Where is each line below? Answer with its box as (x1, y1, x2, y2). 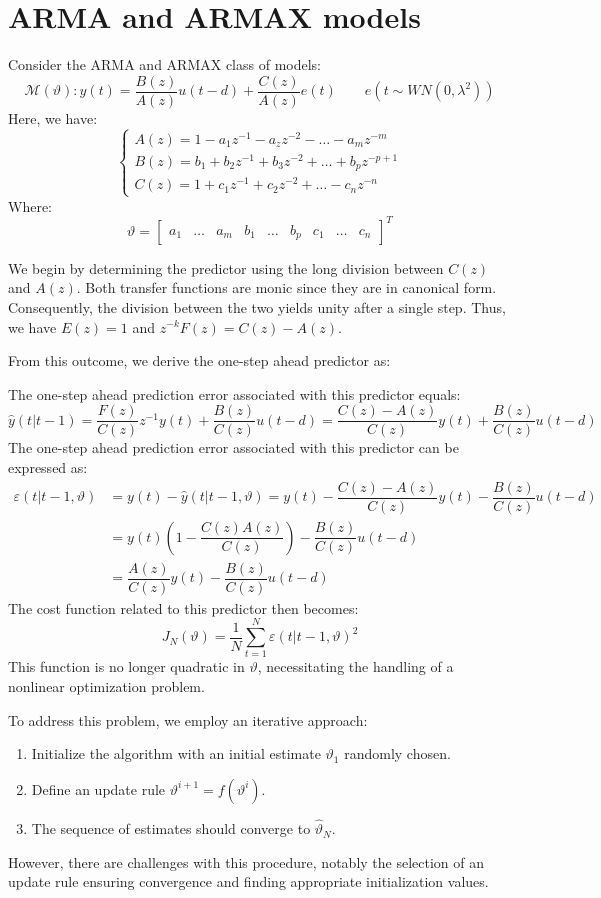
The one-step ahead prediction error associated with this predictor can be (8, 437, 459, 458)
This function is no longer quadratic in (8, 656, 245, 677)
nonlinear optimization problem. (8, 676, 205, 697)
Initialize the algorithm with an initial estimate (31, 743, 321, 764)
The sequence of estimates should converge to (31, 818, 311, 839)
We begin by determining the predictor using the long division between (8, 257, 444, 278)
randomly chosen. (344, 743, 451, 764)
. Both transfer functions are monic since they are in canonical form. (76, 277, 497, 298)
